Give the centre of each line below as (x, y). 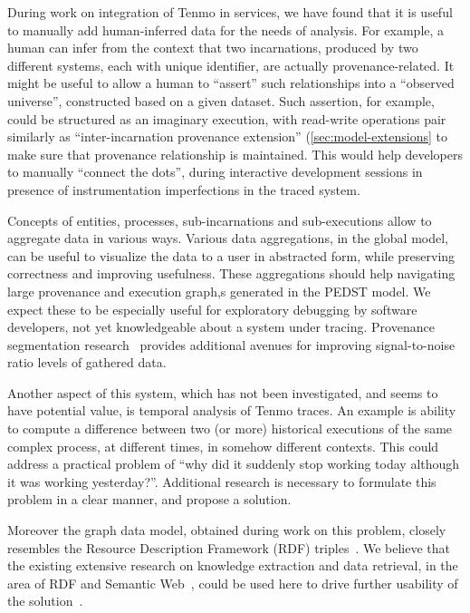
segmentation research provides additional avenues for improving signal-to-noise (231, 344)
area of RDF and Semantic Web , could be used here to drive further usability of (233, 583)
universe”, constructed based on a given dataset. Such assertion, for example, (221, 100)
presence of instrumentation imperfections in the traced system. (184, 189)
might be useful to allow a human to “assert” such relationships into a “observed (231, 83)
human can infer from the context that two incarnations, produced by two (213, 48)
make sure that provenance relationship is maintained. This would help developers (235, 154)
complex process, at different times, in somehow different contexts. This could (223, 446)
